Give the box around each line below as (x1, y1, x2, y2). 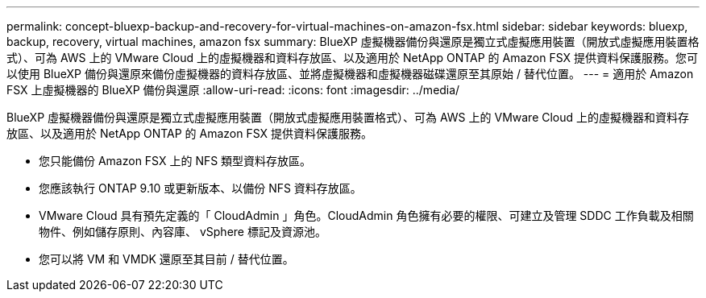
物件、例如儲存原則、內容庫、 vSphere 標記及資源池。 (39, 225, 326, 238)
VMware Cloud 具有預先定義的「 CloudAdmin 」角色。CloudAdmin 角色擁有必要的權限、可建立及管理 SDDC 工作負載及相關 (39, 209, 694, 222)
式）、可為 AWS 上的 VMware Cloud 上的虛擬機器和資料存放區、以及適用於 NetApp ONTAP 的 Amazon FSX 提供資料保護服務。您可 (6, 51, 699, 64)
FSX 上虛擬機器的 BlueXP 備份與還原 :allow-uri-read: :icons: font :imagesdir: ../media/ (6, 83, 460, 97)
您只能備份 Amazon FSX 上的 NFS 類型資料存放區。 (39, 154, 312, 168)
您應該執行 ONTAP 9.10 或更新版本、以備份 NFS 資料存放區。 (39, 181, 362, 195)
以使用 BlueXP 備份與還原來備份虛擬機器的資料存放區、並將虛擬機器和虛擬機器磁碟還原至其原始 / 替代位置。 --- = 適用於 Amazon (6, 67, 694, 81)
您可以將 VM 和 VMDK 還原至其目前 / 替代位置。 (39, 252, 294, 266)
